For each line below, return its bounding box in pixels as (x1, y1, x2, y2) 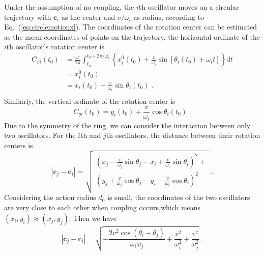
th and (80, 130, 101, 140)
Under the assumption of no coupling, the (4, 2, 134, 12)
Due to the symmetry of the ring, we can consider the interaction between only (4, 120, 251, 130)
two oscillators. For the (4, 130, 76, 140)
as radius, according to (133, 11, 204, 22)
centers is (4, 139, 33, 150)
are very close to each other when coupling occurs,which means (4, 202, 201, 212)
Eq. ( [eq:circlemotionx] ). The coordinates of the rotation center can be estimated (4, 21, 257, 32)
